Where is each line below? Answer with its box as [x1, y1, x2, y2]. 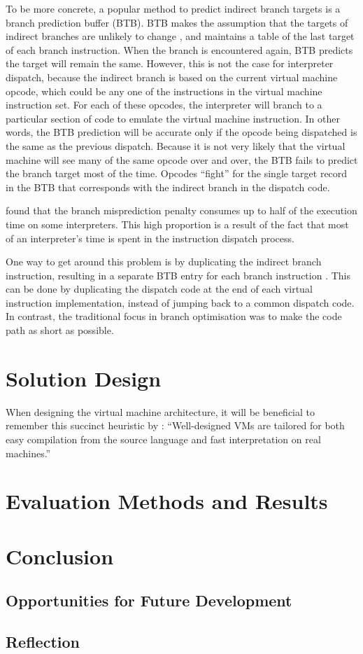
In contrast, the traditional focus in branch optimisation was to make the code [6, 309, 342, 323]
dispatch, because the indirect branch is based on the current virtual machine [6, 69, 338, 84]
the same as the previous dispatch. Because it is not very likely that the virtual [6, 138, 346, 153]
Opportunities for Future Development [6, 590, 292, 611]
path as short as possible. [6, 323, 114, 338]
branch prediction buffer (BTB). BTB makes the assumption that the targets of [6, 15, 348, 29]
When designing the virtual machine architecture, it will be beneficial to [6, 404, 315, 419]
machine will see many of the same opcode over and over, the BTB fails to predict [6, 152, 358, 167]
